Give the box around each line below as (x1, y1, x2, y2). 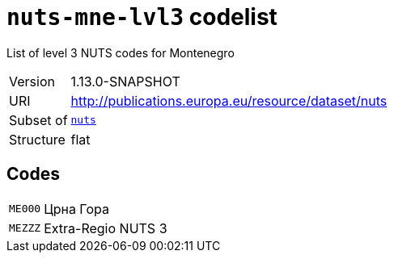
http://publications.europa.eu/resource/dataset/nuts (70, 92, 388, 109)
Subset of (9, 111, 68, 128)
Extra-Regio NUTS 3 (44, 219, 167, 236)
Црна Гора (44, 200, 109, 217)
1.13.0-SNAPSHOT (70, 73, 180, 90)
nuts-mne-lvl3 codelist (6, 3, 277, 31)
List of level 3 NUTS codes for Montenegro (6, 45, 235, 60)
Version (9, 73, 55, 90)
